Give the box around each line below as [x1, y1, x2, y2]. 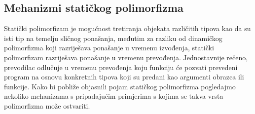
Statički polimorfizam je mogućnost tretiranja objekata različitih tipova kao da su [4, 23, 251, 34]
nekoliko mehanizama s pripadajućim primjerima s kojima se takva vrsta [4, 91, 223, 101]
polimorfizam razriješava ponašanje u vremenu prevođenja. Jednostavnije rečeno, [4, 52, 248, 62]
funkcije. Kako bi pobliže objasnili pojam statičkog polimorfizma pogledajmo [4, 81, 236, 91]
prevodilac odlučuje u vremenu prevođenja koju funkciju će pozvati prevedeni [4, 62, 238, 72]
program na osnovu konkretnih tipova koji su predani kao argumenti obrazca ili [4, 72, 244, 82]
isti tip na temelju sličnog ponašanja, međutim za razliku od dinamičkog [4, 33, 222, 43]
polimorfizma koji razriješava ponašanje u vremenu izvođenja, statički [4, 42, 214, 53]
